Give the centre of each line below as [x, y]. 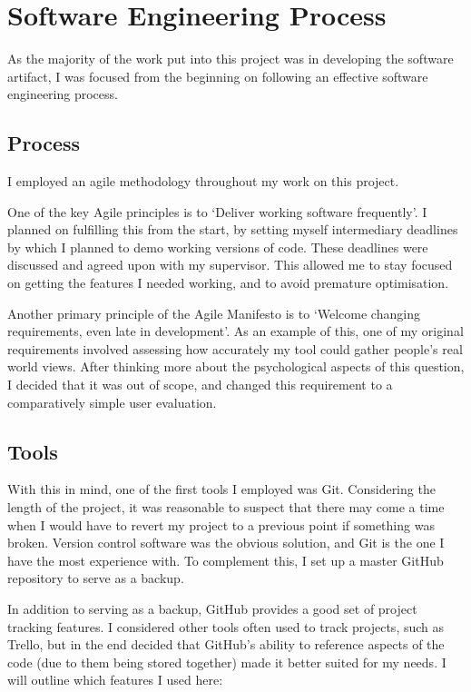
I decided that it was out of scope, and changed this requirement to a [200, 385]
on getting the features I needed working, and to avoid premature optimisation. [228, 283]
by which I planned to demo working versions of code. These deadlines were [218, 247]
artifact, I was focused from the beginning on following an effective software [218, 76]
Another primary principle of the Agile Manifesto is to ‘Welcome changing [214, 313]
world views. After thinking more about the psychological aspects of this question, [236, 366]
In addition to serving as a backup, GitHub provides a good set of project [212, 608]
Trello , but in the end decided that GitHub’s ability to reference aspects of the [226, 644]
